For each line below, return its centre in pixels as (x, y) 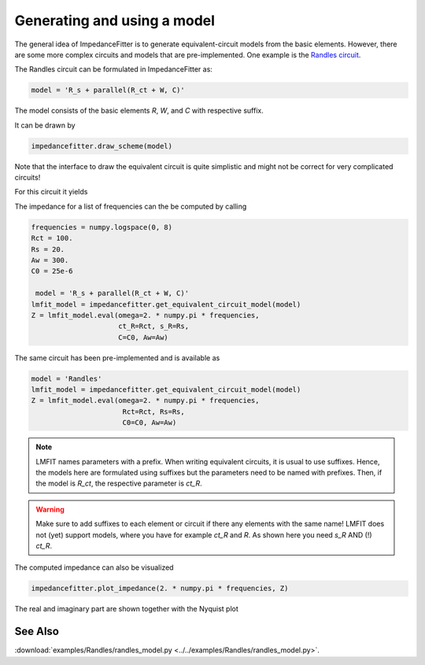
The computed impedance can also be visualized (94, 567)
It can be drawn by (45, 125)
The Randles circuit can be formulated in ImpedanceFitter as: (113, 69)
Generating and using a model (115, 20)
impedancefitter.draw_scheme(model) (102, 146)
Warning (50, 509)
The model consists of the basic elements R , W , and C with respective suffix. (139, 111)
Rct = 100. (52, 238)
